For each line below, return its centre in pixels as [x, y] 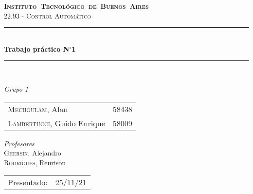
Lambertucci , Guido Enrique [56, 123]
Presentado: [28, 182]
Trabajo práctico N [37, 48]
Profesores [19, 143]
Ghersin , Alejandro [33, 153]
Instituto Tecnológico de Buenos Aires [76, 6]
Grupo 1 [16, 88]
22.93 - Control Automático [47, 15]
